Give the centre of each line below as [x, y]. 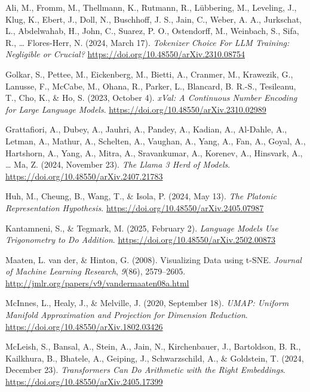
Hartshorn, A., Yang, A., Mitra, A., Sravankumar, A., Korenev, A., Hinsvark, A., [154, 152]
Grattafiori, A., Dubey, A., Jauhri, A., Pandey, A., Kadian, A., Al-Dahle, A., [146, 129]
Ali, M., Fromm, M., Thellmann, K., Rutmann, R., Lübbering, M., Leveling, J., [151, 7]
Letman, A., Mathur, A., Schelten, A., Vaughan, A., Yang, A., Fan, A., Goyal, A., [156, 141]
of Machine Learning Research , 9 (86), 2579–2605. [96, 271]
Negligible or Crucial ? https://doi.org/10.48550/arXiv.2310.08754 [125, 54]
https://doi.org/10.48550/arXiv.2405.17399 [84, 382]
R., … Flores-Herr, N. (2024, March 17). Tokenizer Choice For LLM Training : [148, 42]
